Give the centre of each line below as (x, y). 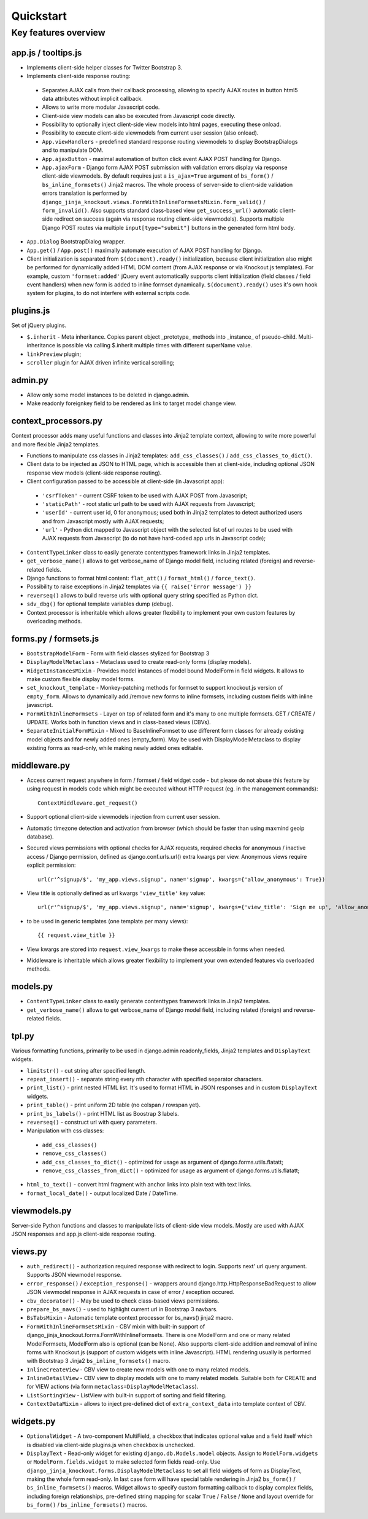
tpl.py (23, 1036)
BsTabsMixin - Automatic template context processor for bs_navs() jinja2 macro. (130, 1318)
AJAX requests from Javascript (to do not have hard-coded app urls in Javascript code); (154, 539)
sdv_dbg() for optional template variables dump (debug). (100, 604)
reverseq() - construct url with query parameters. (92, 1122)
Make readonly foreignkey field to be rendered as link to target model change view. (132, 403)
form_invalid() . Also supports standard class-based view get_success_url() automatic (160, 210)
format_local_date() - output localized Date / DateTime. (102, 1193)
